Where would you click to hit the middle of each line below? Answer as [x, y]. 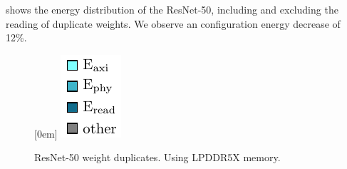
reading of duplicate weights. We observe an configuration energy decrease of [173, 23]
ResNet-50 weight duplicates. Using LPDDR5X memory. [157, 157]
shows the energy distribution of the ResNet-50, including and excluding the [172, 9]
